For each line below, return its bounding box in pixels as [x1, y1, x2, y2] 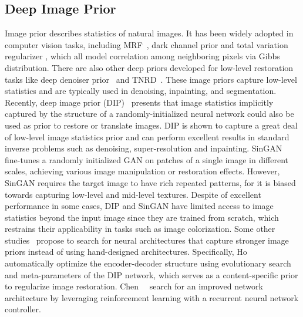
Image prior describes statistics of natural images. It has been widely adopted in [5, 27, 294, 39]
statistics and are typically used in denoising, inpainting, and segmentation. [5, 85, 277, 97]
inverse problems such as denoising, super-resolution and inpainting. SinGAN [5, 142, 282, 154]
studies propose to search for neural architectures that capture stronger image [5, 234, 289, 246]
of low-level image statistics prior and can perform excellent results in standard [5, 130, 289, 143]
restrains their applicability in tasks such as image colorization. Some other [5, 222, 275, 235]
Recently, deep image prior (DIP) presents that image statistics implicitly [5, 96, 274, 108]
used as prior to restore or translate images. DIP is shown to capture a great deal [5, 119, 298, 131]
